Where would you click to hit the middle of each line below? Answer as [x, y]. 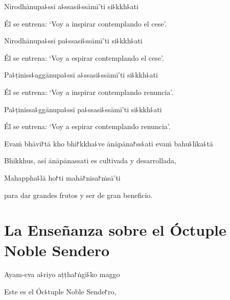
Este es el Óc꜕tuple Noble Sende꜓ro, [60, 292]
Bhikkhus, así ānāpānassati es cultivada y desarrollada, [90, 160]
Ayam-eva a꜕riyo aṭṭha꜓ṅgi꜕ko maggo [62, 274]
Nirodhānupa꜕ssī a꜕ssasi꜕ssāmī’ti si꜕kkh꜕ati [71, 6]
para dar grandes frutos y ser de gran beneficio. [78, 195]
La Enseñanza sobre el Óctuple [115, 230]
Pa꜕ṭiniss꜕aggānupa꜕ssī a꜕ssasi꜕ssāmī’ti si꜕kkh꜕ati [81, 75]
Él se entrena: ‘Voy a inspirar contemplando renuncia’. [89, 92]
